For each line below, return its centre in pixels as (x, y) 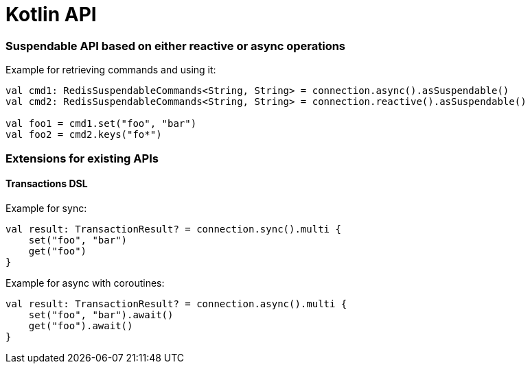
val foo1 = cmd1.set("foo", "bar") (101, 124)
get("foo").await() (81, 325)
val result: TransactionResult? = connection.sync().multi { (173, 229)
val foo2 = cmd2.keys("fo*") (84, 135)
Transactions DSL (47, 184)
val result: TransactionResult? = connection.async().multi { (176, 303)
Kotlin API (51, 14)
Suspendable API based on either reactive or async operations (176, 46)
